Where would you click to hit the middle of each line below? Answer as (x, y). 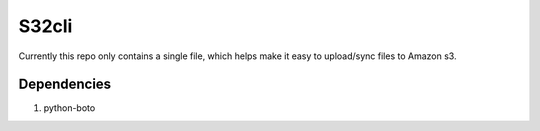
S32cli (45, 26)
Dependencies (65, 84)
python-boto (69, 108)
